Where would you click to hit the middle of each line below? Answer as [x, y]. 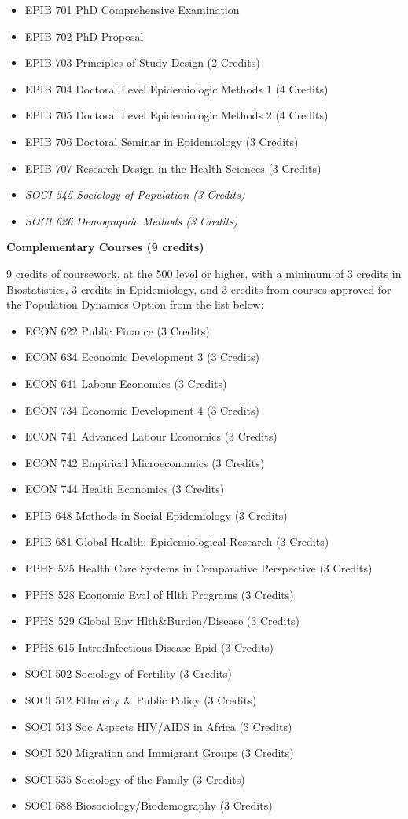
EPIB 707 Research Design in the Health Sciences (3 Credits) [173, 168]
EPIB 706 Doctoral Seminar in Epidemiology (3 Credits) [162, 141]
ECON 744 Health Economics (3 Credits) [125, 489]
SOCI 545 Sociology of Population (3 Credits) [135, 194]
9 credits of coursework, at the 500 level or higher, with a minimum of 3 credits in [204, 273]
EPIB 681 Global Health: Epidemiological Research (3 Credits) [177, 541]
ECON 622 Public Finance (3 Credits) [117, 330]
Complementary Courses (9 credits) [105, 247]
